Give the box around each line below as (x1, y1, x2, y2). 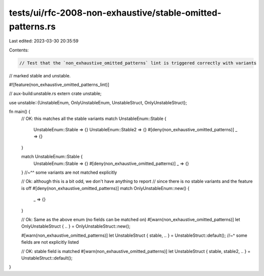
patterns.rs (9, 21, 56, 32)
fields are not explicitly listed (21, 239, 79, 245)
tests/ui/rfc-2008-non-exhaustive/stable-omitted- (9, 7, 221, 18)
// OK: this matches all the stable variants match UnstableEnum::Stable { (21, 115, 167, 121)
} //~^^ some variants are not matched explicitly (21, 169, 117, 175)
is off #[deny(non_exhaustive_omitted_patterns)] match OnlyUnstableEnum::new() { (21, 185, 190, 191)
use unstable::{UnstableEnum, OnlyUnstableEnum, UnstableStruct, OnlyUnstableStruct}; (9, 99, 187, 105)
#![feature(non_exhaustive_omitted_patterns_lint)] (9, 82, 110, 88)
